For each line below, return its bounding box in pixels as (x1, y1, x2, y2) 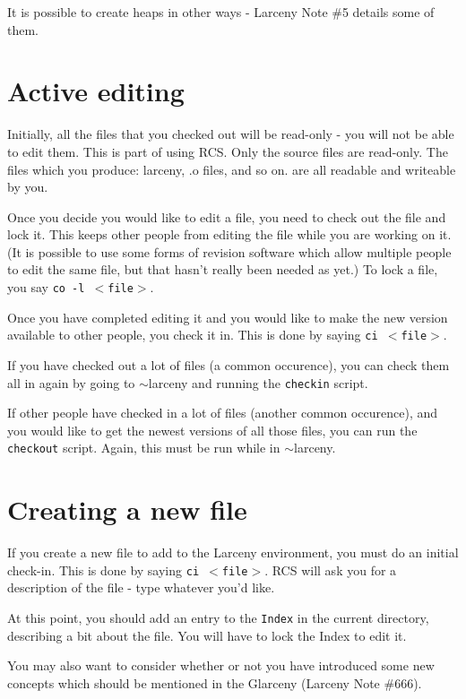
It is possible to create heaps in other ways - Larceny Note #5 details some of (7, 3, 435, 21)
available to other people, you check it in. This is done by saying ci (7, 325, 378, 344)
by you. (7, 177, 48, 196)
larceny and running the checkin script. (148, 373, 368, 392)
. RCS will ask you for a (264, 560, 397, 579)
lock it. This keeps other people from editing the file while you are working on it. (7, 225, 452, 244)
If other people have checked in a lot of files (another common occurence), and (7, 403, 438, 422)
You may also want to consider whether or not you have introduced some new (7, 656, 435, 675)
